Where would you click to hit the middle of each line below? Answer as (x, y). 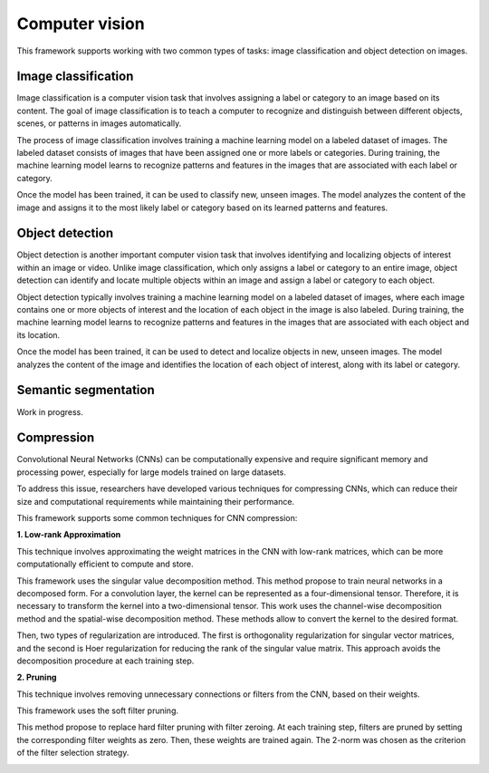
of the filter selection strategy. (73, 753)
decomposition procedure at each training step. (105, 661)
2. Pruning (37, 677)
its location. (38, 334)
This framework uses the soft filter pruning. (98, 710)
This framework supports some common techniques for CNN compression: (157, 517)
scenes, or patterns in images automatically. (99, 123)
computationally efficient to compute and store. (105, 564)
